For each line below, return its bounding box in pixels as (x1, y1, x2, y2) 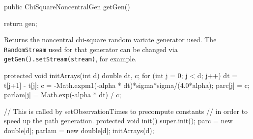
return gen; (4, 18, 37, 28)
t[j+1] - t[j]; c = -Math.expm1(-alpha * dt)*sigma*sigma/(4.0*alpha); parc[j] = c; (4, 80, 250, 90)
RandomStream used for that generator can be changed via (4, 44, 178, 54)
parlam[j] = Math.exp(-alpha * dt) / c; (4, 89, 121, 100)
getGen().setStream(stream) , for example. (4, 54, 137, 64)
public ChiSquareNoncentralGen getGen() (4, 1, 130, 11)
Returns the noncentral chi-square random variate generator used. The (4, 34, 217, 45)
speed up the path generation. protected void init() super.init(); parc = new (4, 115, 233, 126)
